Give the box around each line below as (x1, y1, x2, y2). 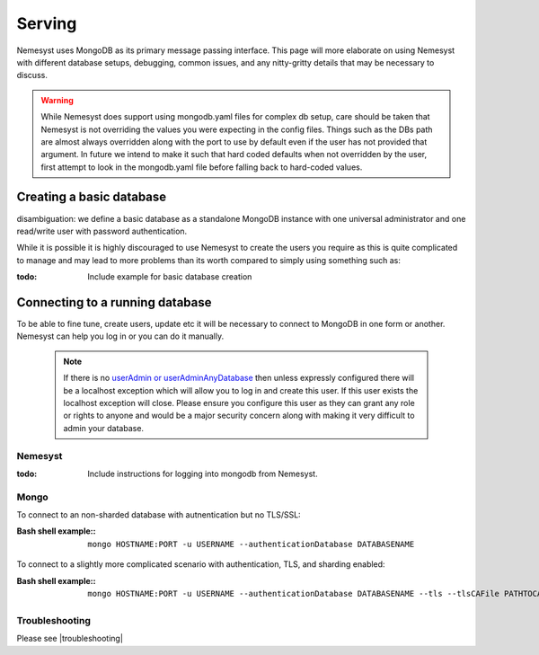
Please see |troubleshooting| (16, 633, 123, 644)
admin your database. (63, 422, 144, 433)
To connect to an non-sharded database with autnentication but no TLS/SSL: (16, 509, 301, 520)
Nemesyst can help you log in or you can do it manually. (16, 331, 225, 341)
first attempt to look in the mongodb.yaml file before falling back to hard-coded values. (40, 162, 363, 173)
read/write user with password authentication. (16, 226, 188, 236)
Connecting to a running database (16, 295, 212, 310)
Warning (40, 94, 74, 105)
